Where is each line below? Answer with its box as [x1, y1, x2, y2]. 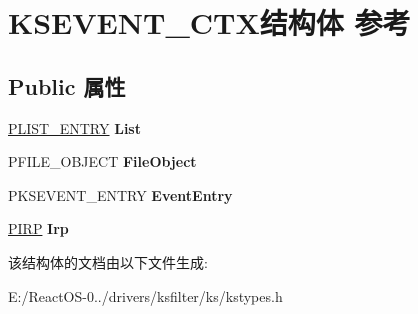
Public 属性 [8, 70, 126, 101]
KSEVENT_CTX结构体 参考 [8, 2, 411, 43]
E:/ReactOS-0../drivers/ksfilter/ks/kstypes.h [8, 285, 283, 306]
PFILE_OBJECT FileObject [8, 151, 197, 172]
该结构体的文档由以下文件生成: [8, 251, 208, 272]
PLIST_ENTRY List [8, 117, 141, 138]
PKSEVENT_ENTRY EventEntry [8, 184, 233, 205]
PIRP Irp [8, 218, 69, 239]
